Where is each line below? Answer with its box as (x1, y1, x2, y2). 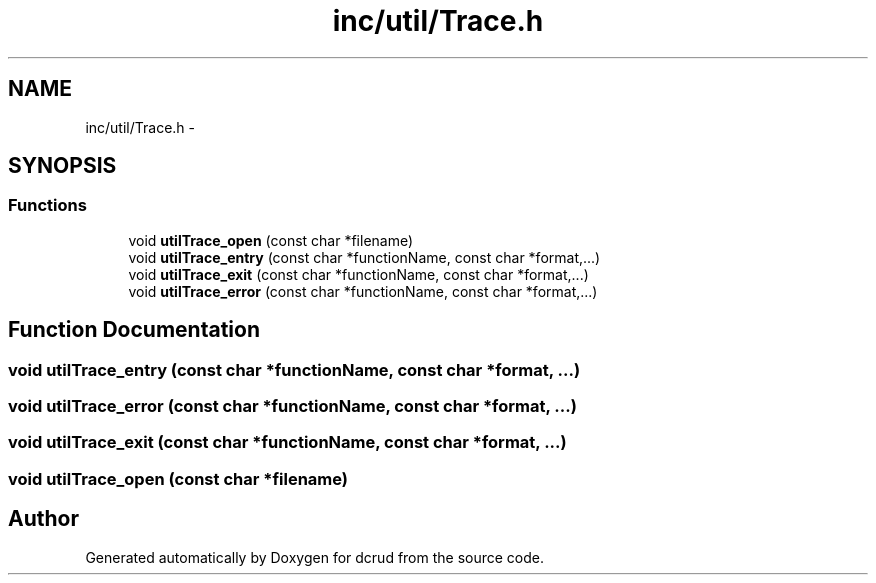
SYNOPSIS (8, 153, 117, 179)
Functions (8, 195, 87, 216)
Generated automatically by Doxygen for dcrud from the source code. (85, 548, 545, 566)
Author (8, 506, 79, 532)
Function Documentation (8, 317, 260, 343)
